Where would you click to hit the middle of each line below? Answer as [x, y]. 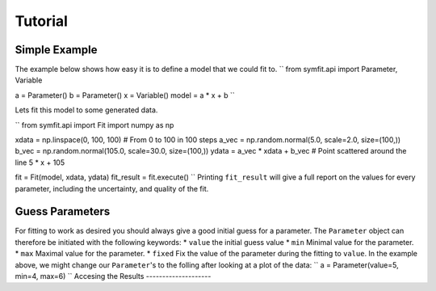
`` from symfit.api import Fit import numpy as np [94, 124]
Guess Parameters [63, 211]
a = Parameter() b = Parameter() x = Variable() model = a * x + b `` [125, 95]
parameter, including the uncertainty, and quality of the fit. [112, 188]
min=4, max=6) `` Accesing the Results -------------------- [113, 276]
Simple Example [56, 50]
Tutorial [42, 21]
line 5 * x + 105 [40, 162]
